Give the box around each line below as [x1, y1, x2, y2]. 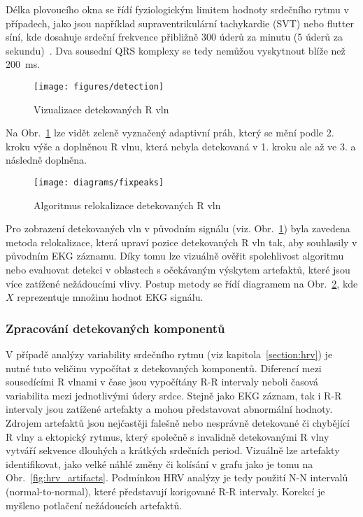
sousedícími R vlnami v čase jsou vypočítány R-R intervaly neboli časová [6, 374, 319, 389]
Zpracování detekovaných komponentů [6, 319, 225, 337]
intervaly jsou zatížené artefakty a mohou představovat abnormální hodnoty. [6, 402, 333, 416]
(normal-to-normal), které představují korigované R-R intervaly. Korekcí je [6, 483, 325, 498]
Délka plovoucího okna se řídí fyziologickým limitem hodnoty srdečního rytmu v [6, 2, 349, 16]
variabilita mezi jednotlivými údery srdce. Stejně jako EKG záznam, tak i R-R [6, 388, 342, 402]
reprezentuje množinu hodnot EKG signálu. [17, 290, 204, 304]
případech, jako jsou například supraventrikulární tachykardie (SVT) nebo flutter [6, 15, 354, 30]
